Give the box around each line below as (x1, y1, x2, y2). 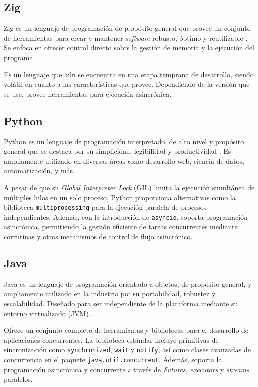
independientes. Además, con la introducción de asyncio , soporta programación (4, 211, 248, 222)
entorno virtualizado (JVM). (4, 308, 91, 318)
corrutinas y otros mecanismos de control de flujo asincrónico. (4, 231, 193, 242)
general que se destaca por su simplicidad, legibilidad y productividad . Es (4, 146, 231, 156)
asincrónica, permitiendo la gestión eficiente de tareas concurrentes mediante (4, 221, 238, 232)
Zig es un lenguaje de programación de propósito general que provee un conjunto (4, 23, 251, 33)
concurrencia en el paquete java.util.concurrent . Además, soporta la (4, 354, 222, 365)
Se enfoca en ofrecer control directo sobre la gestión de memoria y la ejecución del (4, 42, 254, 53)
